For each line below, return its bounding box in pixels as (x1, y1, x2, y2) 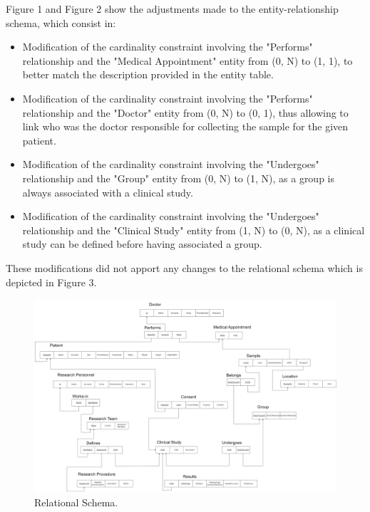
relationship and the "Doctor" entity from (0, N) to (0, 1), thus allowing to (22, 105, 349, 120)
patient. (22, 132, 56, 147)
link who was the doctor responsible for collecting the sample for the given (22, 119, 349, 134)
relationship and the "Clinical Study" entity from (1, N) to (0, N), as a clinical (22, 222, 365, 237)
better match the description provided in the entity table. (22, 67, 274, 82)
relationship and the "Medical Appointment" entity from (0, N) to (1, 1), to (22, 53, 353, 68)
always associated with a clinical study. (22, 184, 193, 199)
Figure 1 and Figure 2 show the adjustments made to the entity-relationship (6, 1, 339, 16)
